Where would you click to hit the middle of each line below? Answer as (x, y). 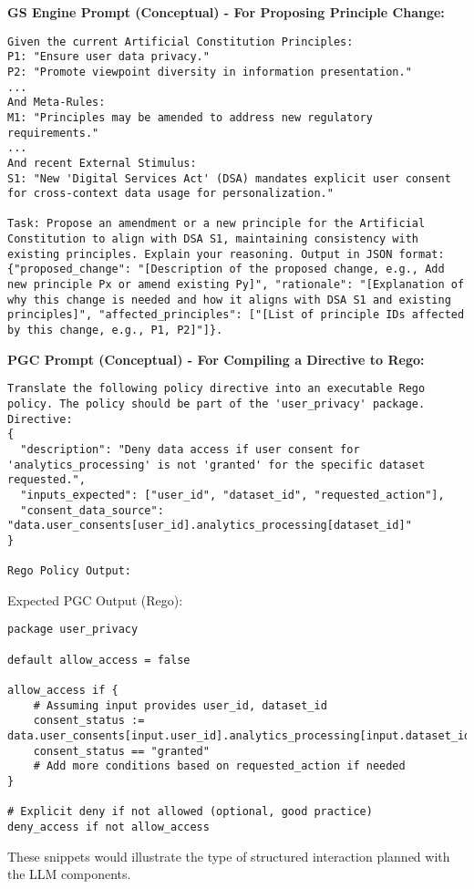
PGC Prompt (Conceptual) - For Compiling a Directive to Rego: (216, 359)
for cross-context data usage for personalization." (170, 194)
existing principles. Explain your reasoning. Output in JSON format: (226, 254)
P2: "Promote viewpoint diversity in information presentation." (210, 72)
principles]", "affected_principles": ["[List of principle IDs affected (236, 315)
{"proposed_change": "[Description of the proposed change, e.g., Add (226, 269)
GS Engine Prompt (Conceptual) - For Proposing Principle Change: (226, 12)
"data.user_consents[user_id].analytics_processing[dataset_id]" (210, 526)
